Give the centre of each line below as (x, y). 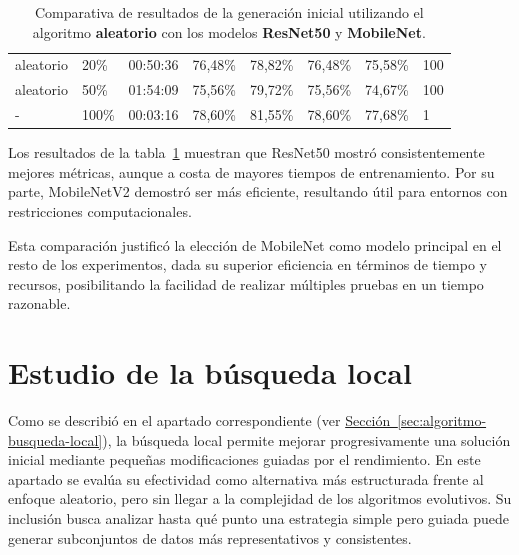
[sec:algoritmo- (442, 420)
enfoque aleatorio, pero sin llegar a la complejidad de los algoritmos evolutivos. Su (260, 498)
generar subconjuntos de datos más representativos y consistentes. (210, 537)
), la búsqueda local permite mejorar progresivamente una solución (306, 439)
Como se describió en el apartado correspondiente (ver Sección (199, 420)
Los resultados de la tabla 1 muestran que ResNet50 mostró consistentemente (246, 152)
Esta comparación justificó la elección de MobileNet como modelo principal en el (255, 244)
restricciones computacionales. (100, 211)
